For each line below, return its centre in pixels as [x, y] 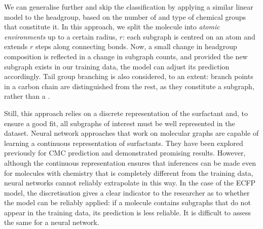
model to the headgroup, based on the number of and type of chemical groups [125, 16]
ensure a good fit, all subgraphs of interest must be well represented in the [120, 123]
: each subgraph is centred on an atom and [189, 36]
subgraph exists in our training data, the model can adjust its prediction [117, 66]
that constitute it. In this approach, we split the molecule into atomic [112, 27]
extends [16, 46]
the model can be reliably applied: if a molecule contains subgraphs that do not [127, 202]
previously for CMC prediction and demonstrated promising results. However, [125, 153]
